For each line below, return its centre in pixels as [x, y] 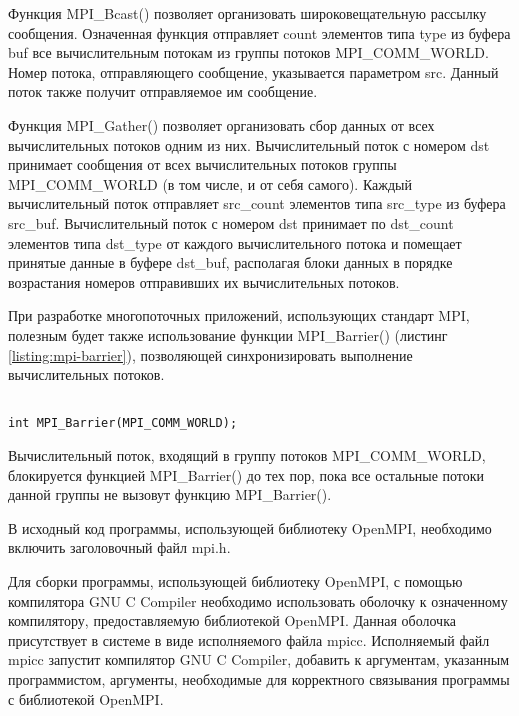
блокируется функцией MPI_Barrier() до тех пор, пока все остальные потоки [246, 474]
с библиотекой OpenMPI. [86, 698]
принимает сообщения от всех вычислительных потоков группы [202, 164]
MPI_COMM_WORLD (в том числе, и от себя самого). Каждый [210, 183]
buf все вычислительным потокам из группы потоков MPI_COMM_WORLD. [248, 52]
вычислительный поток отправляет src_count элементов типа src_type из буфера [257, 203]
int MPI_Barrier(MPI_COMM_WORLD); [123, 423]
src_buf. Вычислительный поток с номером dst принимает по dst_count [231, 222]
